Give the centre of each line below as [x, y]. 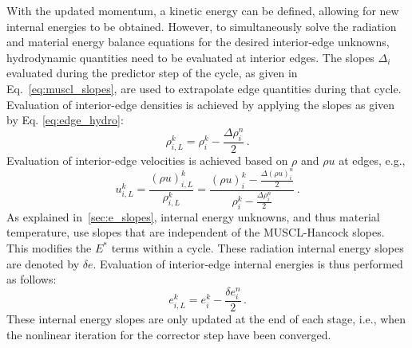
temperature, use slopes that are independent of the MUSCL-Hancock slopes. [196, 232]
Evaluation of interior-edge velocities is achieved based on [147, 160]
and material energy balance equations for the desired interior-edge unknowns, [198, 42]
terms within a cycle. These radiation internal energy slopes [257, 248]
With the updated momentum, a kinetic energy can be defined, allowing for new [203, 10]
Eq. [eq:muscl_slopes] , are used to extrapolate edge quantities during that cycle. [204, 88]
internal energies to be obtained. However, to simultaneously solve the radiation [202, 26]
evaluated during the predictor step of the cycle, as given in [152, 73]
